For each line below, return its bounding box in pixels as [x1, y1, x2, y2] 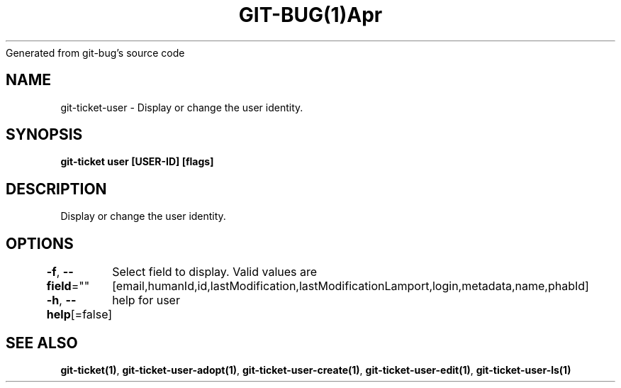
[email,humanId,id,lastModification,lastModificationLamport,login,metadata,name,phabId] [112, 279, 589, 294]
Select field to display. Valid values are [112, 265, 318, 279]
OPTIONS [6, 234, 74, 253]
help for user [112, 293, 180, 308]
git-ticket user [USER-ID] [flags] [60, 155, 214, 168]
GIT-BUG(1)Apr [238, 3, 383, 27]
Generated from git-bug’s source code [6, 46, 185, 59]
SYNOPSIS [6, 126, 83, 144]
